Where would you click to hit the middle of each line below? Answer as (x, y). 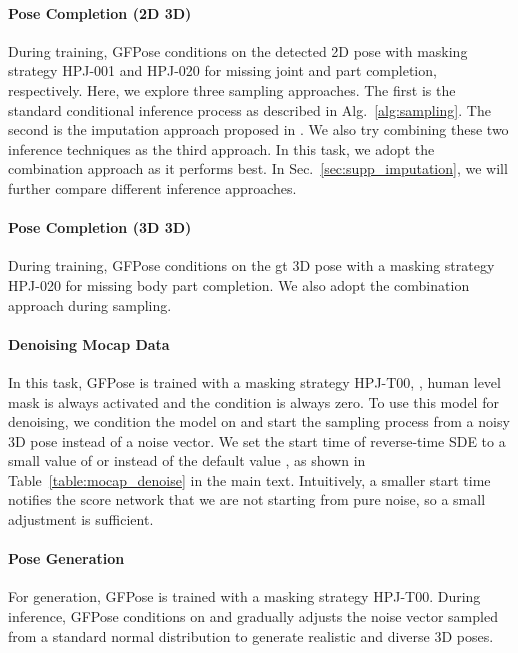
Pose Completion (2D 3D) (100, 12)
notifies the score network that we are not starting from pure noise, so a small (247, 499)
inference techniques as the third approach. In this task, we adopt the (221, 148)
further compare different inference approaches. (152, 187)
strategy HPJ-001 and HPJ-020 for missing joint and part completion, (222, 70)
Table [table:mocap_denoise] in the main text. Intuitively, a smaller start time (249, 479)
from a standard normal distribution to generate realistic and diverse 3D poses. (251, 635)
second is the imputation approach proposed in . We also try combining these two (258, 129)
